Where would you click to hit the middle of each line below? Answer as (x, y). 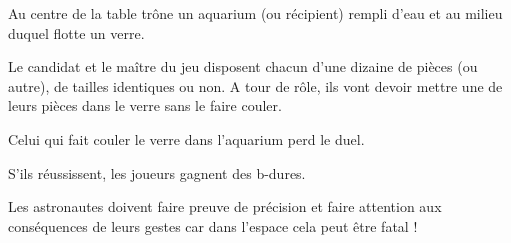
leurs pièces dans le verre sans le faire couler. (145, 105)
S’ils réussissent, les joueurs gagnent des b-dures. (157, 172)
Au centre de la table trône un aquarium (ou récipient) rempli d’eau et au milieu (255, 13)
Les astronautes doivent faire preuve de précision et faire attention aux (225, 206)
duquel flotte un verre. (76, 32)
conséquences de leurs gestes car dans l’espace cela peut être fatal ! (213, 225)
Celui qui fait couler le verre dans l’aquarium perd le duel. (186, 138)
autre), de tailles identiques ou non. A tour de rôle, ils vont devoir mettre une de (255, 85)
